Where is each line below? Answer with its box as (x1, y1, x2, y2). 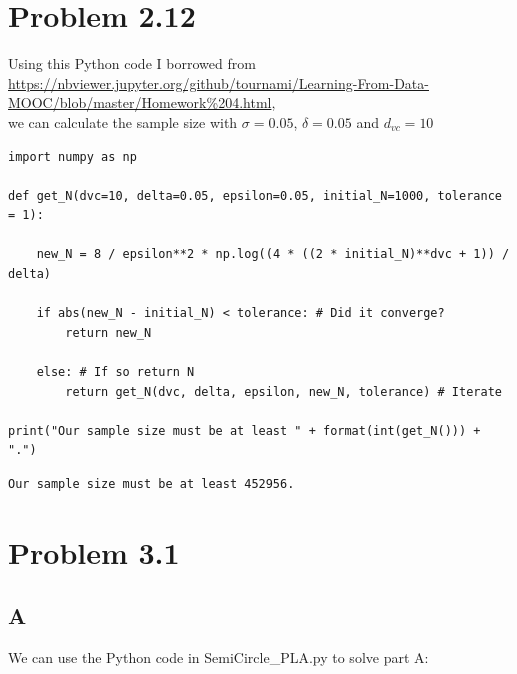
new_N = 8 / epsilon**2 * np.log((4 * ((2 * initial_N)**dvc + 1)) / (36, 247, 510, 262)
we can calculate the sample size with (8, 111, 238, 132)
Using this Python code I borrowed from (8, 53, 256, 74)
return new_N (65, 325, 152, 340)
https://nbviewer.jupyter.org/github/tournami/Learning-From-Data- (8, 72, 429, 93)
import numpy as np (8, 149, 137, 164)
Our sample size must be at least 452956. (8, 477, 295, 491)
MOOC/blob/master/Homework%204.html (8, 92, 272, 113)
